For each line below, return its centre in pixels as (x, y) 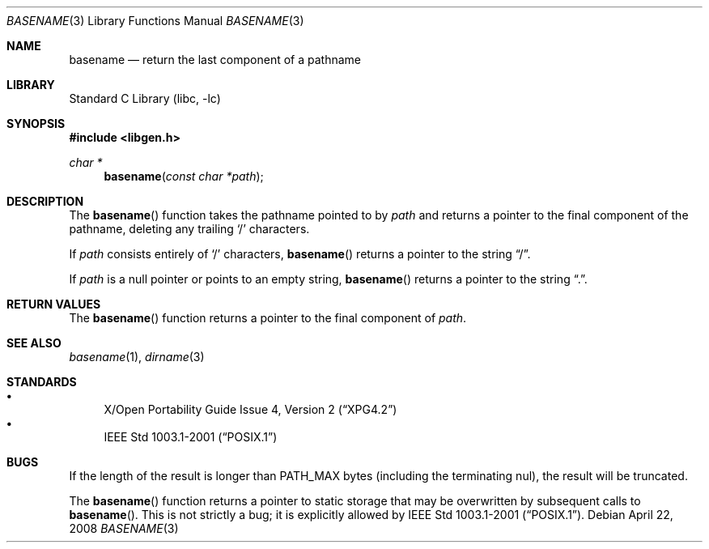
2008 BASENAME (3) (124, 528)
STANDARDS (42, 382)
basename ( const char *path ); (184, 176)
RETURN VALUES (54, 304)
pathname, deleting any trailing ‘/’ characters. (189, 229)
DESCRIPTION (45, 201)
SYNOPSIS (36, 123)
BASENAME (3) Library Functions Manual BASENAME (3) (155, 21)
